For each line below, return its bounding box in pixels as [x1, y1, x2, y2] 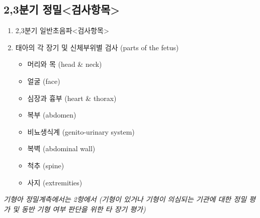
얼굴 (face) [27, 75, 60, 86]
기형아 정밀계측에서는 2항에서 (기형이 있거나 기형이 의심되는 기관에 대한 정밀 [4, 194, 247, 204]
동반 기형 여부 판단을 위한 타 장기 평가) [21, 203, 146, 214]
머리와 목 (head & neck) [27, 59, 102, 69]
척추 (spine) [27, 160, 64, 170]
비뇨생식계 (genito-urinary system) [27, 126, 135, 137]
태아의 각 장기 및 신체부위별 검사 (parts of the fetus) [15, 42, 179, 52]
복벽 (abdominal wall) [27, 143, 96, 154]
